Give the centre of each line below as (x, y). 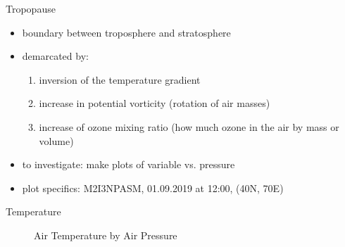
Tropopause (31, 8)
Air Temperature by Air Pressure (106, 235)
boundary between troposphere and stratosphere (126, 32)
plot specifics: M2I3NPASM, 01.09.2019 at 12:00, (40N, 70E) (153, 188)
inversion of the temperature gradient (120, 79)
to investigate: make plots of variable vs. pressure (128, 164)
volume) (56, 140)
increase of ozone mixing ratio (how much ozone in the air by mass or (189, 126)
